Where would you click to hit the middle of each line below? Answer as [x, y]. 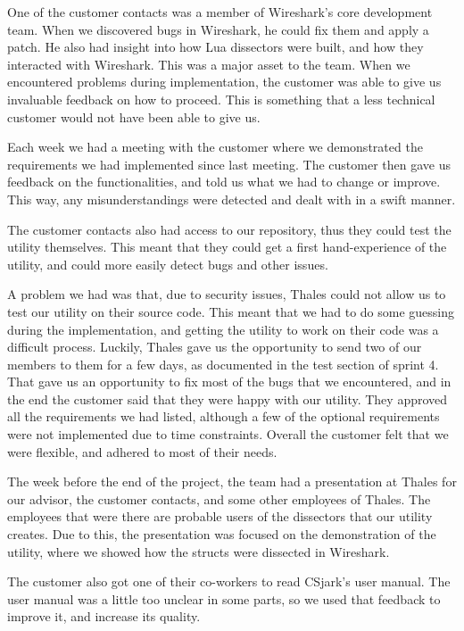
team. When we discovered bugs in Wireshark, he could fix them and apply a [218, 29]
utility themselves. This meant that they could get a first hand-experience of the [227, 247]
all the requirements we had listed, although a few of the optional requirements [224, 416]
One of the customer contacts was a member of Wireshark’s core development [220, 12]
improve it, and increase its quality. [104, 616]
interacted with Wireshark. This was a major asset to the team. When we [209, 64]
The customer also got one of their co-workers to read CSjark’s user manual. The [229, 581]
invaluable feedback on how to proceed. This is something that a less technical [221, 99]
